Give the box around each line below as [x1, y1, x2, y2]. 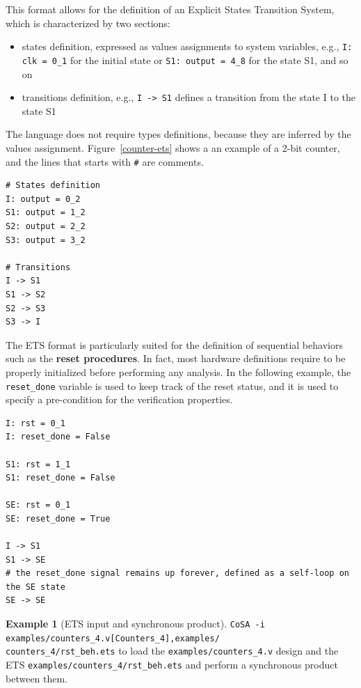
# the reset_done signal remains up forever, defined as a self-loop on [6, 568, 349, 579]
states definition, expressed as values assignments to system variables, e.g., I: [22, 39, 353, 54]
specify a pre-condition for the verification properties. [6, 392, 233, 407]
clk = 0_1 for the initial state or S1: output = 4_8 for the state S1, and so [22, 52, 348, 67]
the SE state [6, 581, 65, 592]
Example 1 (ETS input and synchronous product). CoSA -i [6, 616, 265, 631]
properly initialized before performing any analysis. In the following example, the [6, 364, 351, 379]
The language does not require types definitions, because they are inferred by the [6, 127, 351, 141]
